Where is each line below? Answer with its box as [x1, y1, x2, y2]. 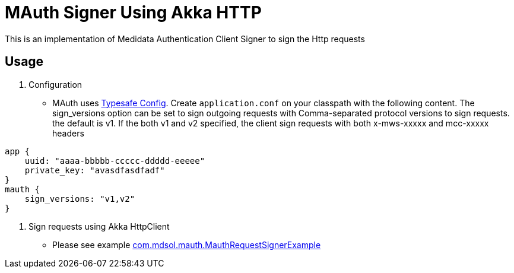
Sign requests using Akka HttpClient [28, 221, 170, 231]
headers [52, 128, 84, 138]
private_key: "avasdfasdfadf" [24, 165, 165, 175]
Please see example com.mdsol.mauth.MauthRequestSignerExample [52, 239, 321, 250]
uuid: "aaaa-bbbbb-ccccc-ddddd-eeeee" [24, 155, 205, 166]
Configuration [28, 79, 83, 90]
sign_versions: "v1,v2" [24, 193, 135, 204]
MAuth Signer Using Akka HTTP [5, 2, 262, 23]
